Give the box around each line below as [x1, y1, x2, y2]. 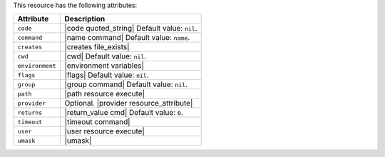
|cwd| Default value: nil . [64, 51, 147, 61]
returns [17, 108, 43, 116]
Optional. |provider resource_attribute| [64, 98, 193, 108]
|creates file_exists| [64, 42, 130, 52]
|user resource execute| [64, 126, 145, 136]
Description [64, 14, 106, 24]
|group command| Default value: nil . [64, 79, 188, 89]
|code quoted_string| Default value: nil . [64, 24, 197, 34]
